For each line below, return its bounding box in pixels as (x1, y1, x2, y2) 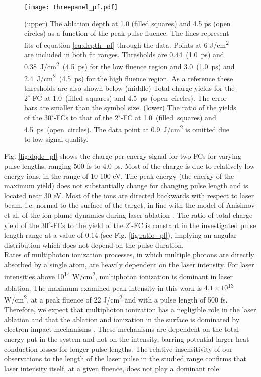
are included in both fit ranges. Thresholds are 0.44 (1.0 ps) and (24, 49, 224, 60)
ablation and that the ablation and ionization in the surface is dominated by (4, 314, 240, 324)
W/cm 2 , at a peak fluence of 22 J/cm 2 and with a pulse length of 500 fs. (4, 293, 228, 305)
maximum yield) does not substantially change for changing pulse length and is (4, 180, 248, 191)
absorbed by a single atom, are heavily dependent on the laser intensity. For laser (4, 259, 254, 269)
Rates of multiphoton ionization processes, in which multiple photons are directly (4, 249, 254, 260)
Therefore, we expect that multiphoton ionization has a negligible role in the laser (4, 304, 256, 315)
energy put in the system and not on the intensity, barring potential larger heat (4, 334, 249, 344)
